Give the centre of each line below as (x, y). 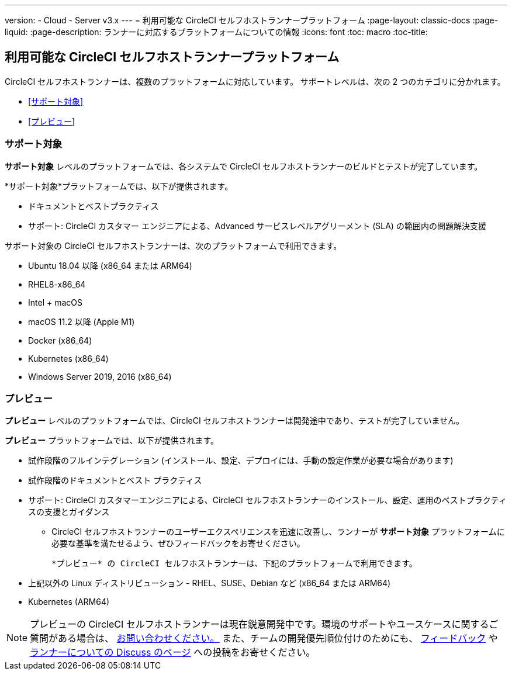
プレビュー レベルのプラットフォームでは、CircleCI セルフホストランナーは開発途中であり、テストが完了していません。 (235, 421)
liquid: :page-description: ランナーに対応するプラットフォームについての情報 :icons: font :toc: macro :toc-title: (216, 32)
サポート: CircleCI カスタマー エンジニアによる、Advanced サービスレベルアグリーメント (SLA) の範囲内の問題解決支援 (257, 226)
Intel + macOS (55, 302)
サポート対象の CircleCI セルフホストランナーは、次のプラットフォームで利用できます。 (173, 245)
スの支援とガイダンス (69, 512)
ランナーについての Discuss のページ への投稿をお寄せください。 (173, 652)
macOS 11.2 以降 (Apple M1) (82, 321)
